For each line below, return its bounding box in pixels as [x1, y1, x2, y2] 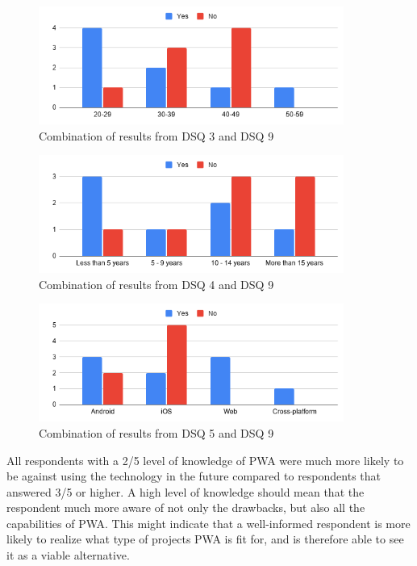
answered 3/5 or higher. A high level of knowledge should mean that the [6, 483, 365, 500]
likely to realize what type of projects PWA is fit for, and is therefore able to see [6, 530, 404, 547]
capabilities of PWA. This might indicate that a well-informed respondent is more [6, 514, 411, 531]
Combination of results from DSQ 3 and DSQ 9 [39, 127, 274, 144]
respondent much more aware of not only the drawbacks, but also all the [6, 499, 365, 516]
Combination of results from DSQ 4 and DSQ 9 [39, 275, 274, 292]
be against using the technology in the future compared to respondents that [6, 467, 382, 484]
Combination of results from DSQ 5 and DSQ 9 [39, 424, 274, 441]
